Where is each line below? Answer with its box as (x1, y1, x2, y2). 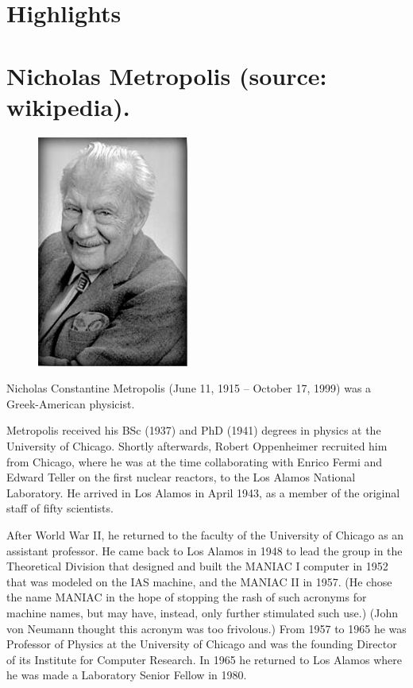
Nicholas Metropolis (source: (6, 59, 327, 91)
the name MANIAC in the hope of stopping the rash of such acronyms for (6, 589, 367, 605)
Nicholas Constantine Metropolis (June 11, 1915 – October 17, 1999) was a (6, 380, 372, 396)
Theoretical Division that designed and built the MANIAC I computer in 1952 (6, 558, 388, 574)
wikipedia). (6, 90, 130, 122)
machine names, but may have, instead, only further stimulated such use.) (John (6, 605, 398, 620)
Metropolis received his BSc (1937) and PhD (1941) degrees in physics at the (6, 422, 381, 439)
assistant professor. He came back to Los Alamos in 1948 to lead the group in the (6, 542, 403, 559)
